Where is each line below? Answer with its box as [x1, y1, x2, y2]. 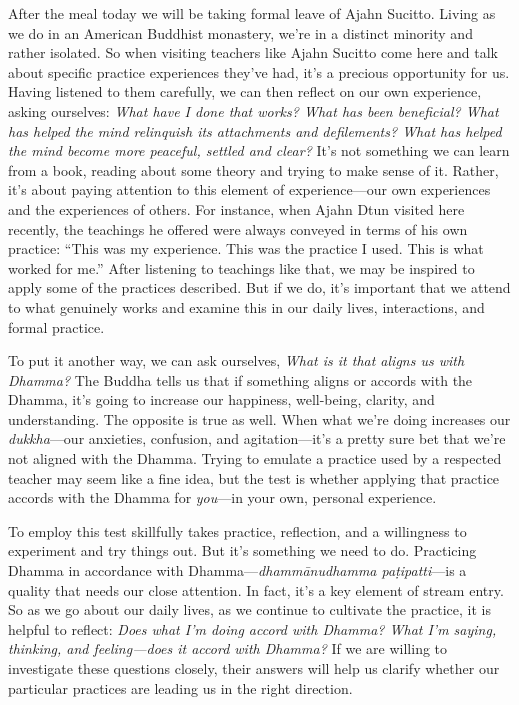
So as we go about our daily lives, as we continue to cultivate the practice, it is [8, 599, 491, 620]
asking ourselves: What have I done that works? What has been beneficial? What [8, 100, 499, 121]
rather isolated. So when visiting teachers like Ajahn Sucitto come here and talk [8, 42, 498, 63]
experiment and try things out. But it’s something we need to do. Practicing [8, 540, 477, 561]
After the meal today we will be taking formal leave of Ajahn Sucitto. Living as [8, 3, 496, 23]
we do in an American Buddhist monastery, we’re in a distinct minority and [8, 22, 473, 43]
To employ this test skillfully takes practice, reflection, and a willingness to [8, 520, 467, 541]
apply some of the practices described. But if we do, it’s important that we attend [8, 277, 511, 298]
